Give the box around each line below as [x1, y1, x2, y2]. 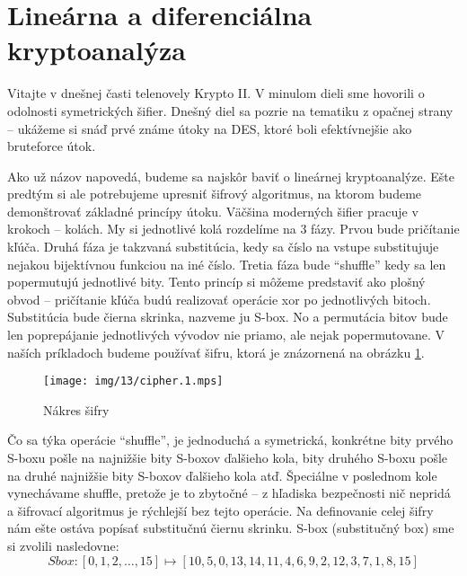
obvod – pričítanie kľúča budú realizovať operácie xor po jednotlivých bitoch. [7, 289, 431, 308]
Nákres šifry [43, 400, 110, 419]
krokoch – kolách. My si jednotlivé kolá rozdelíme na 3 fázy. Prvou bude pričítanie [7, 219, 460, 238]
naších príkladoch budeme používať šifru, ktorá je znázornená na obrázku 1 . [7, 342, 425, 361]
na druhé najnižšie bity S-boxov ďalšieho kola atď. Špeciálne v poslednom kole [7, 465, 437, 484]
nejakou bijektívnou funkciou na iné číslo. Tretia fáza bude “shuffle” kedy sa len [7, 254, 446, 273]
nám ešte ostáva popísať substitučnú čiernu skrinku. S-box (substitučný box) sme [7, 518, 454, 537]
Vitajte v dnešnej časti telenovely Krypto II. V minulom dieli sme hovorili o [7, 84, 425, 102]
